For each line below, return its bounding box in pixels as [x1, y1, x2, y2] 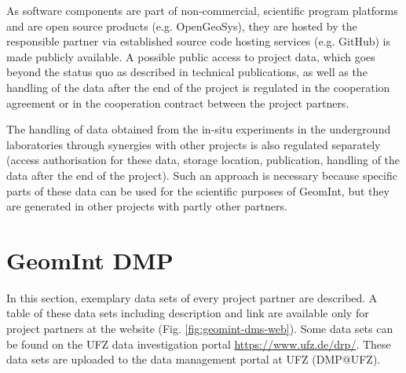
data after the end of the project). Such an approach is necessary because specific [6, 166, 397, 183]
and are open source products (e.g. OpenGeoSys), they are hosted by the [6, 17, 357, 34]
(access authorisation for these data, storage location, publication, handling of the [6, 152, 401, 168]
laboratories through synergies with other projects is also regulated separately [6, 136, 381, 152]
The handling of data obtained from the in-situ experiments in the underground [6, 121, 391, 137]
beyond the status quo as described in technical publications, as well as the [6, 64, 368, 80]
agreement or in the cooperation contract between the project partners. [6, 94, 349, 111]
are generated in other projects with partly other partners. [6, 198, 287, 214]
